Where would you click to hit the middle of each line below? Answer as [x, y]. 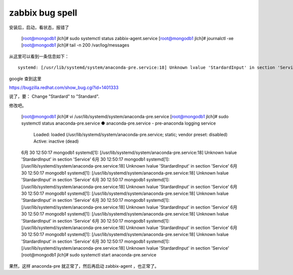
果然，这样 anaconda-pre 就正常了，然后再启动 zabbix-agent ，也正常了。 [84, 266]
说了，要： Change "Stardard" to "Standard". [54, 96]
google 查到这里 [25, 79]
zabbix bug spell [43, 13]
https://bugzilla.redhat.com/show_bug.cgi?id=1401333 [64, 87]
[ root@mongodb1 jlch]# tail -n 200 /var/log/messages [75, 45]
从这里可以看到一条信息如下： [39, 56]
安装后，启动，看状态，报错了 [39, 27]
